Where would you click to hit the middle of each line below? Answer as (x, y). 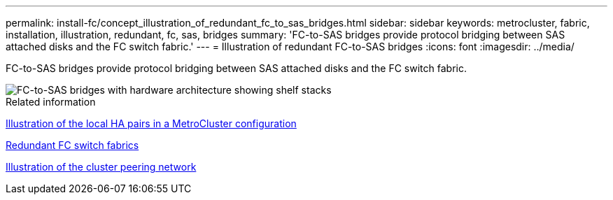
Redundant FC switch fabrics (72, 145)
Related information (51, 102)
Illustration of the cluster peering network (101, 167)
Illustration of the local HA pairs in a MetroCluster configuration (151, 123)
